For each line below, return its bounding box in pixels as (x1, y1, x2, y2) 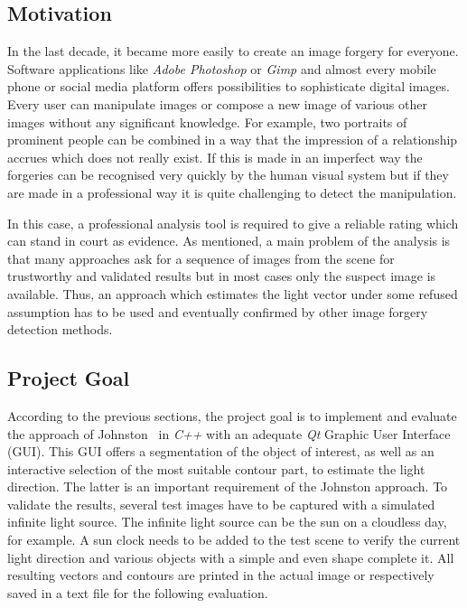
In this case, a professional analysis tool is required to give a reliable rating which (7, 213, 459, 232)
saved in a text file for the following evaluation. (7, 583, 268, 602)
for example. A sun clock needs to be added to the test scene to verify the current (7, 530, 461, 549)
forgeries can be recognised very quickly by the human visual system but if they (7, 165, 449, 184)
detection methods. (7, 320, 113, 339)
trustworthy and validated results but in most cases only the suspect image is (7, 267, 436, 285)
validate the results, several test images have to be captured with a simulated (7, 494, 435, 513)
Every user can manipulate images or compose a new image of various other (7, 94, 427, 113)
